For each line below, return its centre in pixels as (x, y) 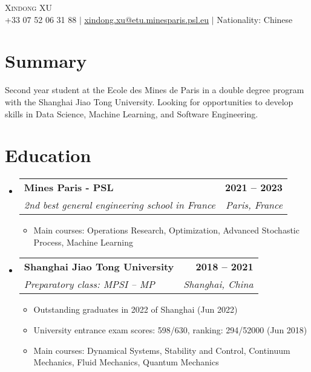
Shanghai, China (218, 284)
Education (48, 155)
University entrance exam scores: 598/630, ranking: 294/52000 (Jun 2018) (170, 330)
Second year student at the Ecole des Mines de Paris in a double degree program (155, 90)
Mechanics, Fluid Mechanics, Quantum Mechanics (126, 362)
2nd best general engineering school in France (119, 205)
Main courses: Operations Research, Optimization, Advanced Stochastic (166, 230)
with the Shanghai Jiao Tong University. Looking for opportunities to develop (149, 101)
